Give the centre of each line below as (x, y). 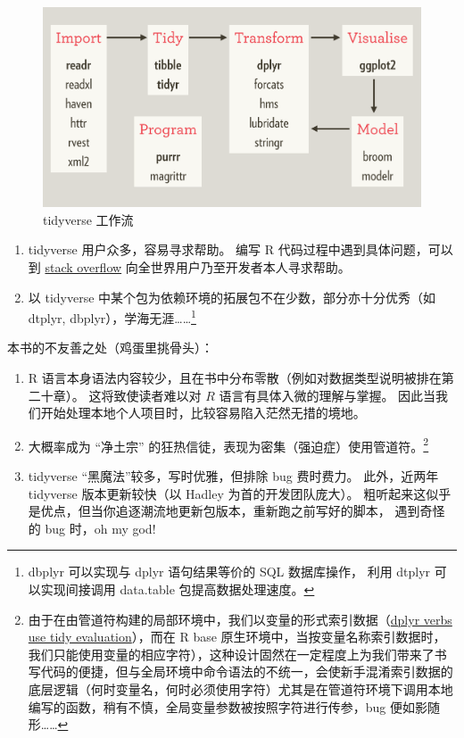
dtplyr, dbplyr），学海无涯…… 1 (112, 316)
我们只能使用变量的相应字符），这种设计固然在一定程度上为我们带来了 (231, 654)
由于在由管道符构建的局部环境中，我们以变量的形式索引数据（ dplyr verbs (240, 619)
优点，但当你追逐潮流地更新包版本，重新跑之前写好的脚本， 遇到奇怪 (243, 511)
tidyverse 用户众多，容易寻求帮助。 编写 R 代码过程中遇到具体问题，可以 (240, 249)
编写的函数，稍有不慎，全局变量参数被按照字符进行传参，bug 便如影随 (234, 706)
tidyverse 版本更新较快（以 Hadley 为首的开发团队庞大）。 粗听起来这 (227, 493)
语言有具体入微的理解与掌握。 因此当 (327, 395)
